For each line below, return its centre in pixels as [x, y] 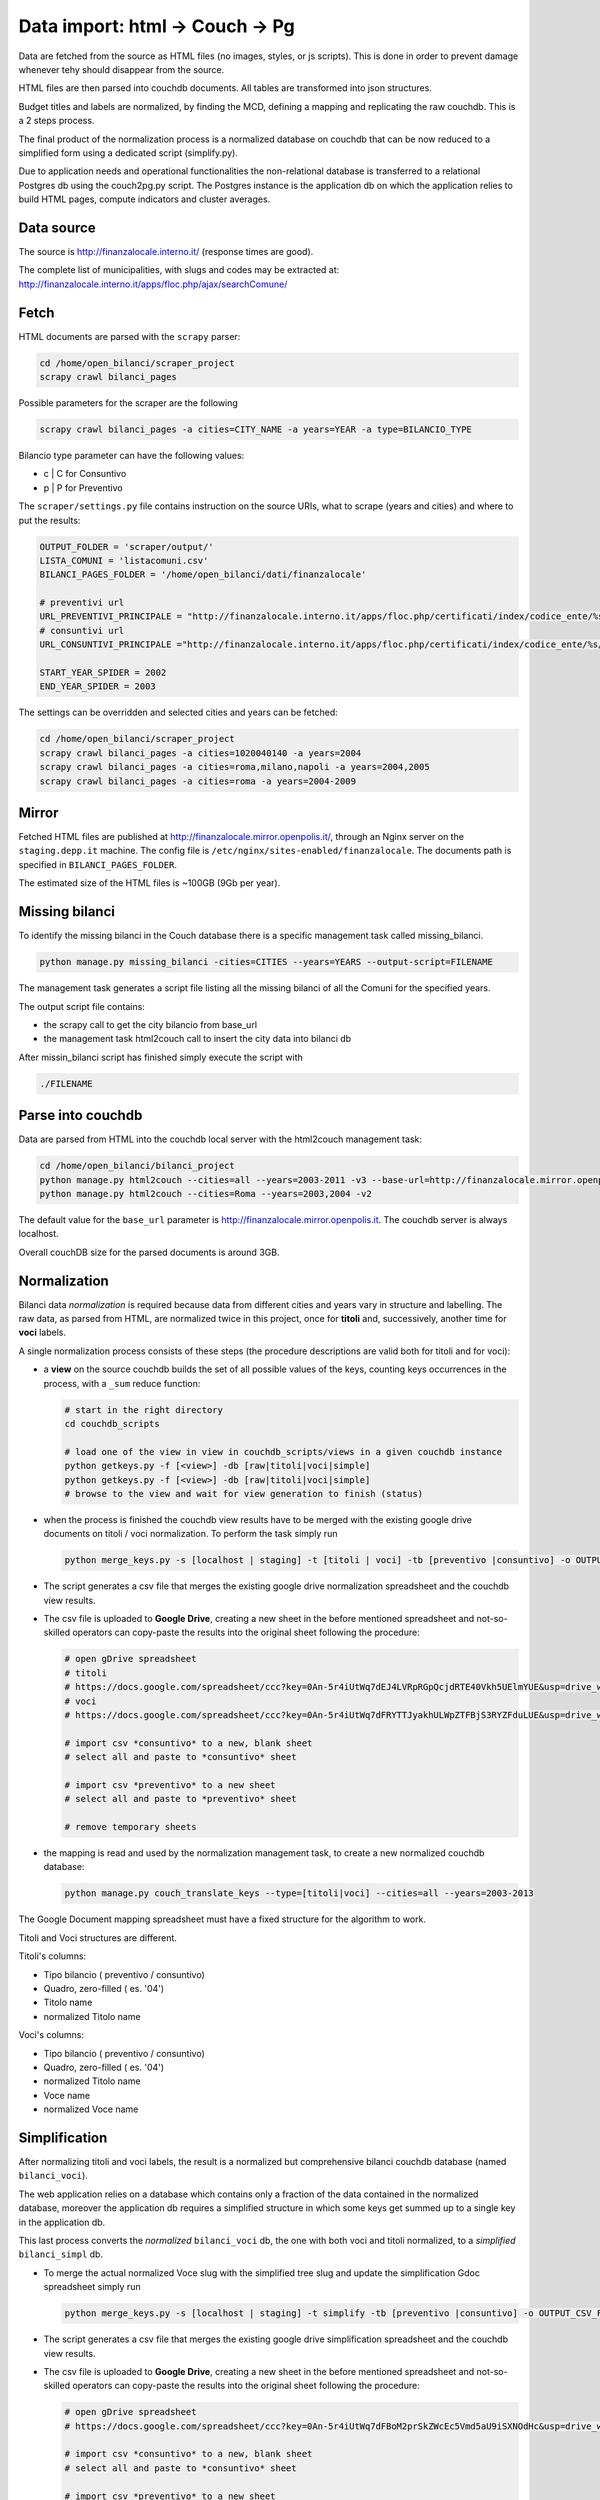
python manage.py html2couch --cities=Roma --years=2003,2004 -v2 [205, 1193]
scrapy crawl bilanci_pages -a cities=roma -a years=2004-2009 [198, 781]
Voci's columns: [51, 2035]
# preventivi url [82, 603]
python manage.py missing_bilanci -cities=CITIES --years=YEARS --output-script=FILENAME [266, 962]
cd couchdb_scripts [112, 1423]
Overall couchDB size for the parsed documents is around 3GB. [149, 1252]
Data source [57, 227]
